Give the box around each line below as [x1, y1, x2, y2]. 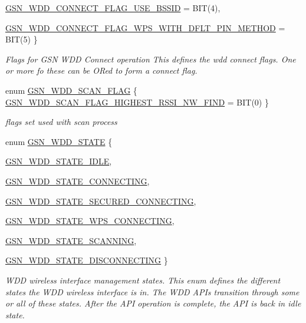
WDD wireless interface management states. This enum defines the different [5, 273, 281, 286]
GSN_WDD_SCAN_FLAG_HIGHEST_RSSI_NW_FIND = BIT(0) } [5, 95, 269, 108]
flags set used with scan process [5, 116, 117, 128]
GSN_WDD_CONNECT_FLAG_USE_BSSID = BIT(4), [5, 2, 221, 14]
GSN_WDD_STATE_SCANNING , [5, 234, 137, 246]
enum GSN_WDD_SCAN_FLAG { [5, 84, 137, 96]
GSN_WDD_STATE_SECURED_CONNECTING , [5, 195, 196, 207]
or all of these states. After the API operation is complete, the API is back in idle [5, 297, 301, 309]
